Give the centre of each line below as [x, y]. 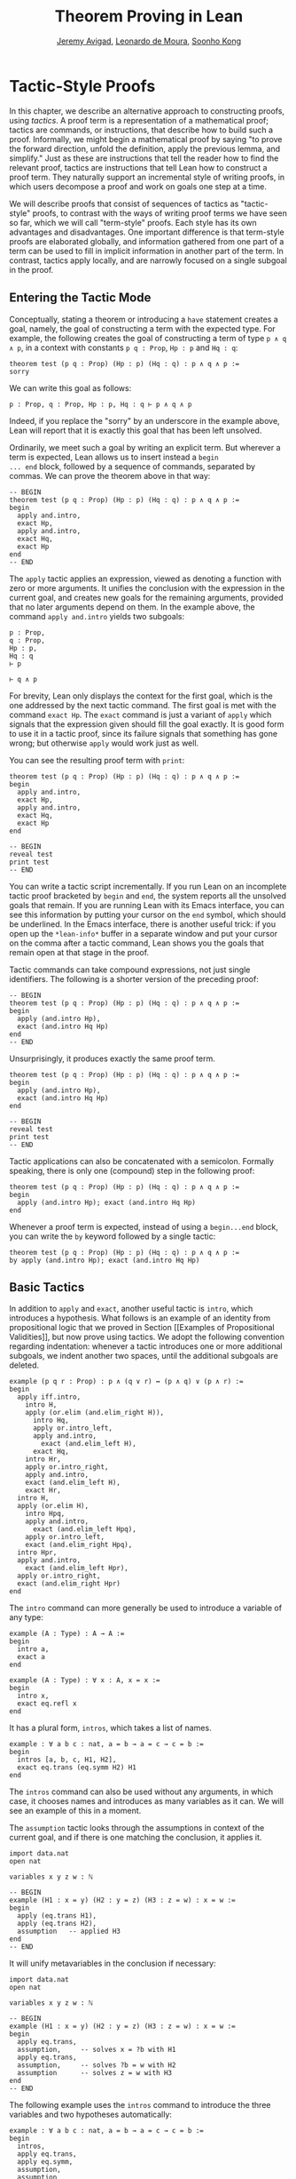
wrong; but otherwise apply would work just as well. [104, 743]
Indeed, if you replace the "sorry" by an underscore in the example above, [145, 420]
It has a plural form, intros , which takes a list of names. [110, 1728]
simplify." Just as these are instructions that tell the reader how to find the [144, 158]
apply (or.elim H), [53, 1506]
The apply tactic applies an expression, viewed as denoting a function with [145, 579]
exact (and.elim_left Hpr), [77, 1568]
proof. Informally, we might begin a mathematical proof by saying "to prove [146, 139]
